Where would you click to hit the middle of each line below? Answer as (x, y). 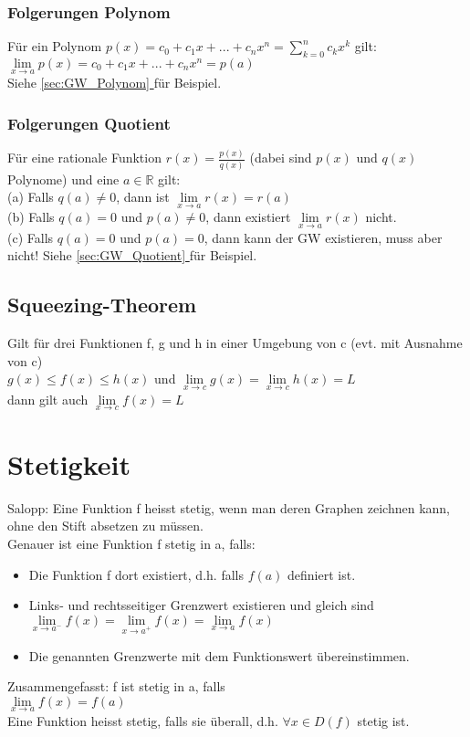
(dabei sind (281, 158)
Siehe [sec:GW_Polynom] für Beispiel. (115, 83)
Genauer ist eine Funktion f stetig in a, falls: (131, 544)
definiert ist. (322, 574)
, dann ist (143, 197)
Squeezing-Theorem (102, 305)
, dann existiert (248, 217)
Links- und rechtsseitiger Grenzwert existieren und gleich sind (201, 605)
